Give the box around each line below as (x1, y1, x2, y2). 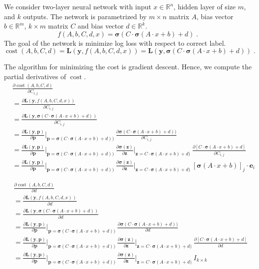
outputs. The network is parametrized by (23, 11, 147, 21)
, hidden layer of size (173, 1, 236, 11)
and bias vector (78, 21, 124, 31)
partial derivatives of (4, 71, 66, 81)
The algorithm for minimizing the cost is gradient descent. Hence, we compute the (4, 61, 252, 72)
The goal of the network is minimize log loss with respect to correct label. (4, 37, 226, 48)
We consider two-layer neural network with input (4, 1, 151, 11)
